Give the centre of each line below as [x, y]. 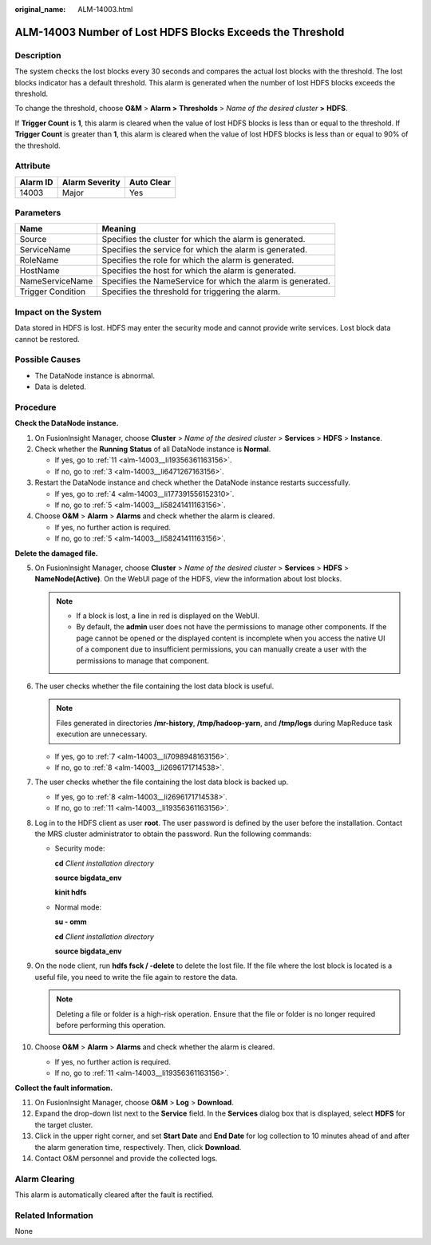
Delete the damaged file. [57, 553]
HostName [40, 271]
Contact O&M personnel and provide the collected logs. [126, 1158]
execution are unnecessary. [102, 734]
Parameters [38, 213]
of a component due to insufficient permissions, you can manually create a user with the [221, 649]
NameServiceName [56, 281]
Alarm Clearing [45, 1179]
